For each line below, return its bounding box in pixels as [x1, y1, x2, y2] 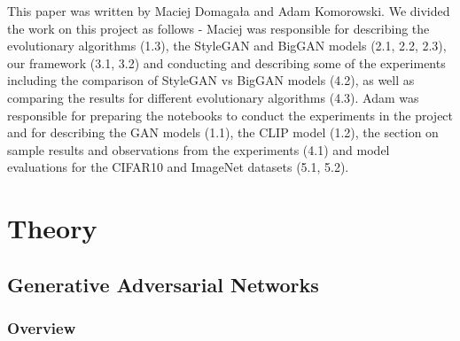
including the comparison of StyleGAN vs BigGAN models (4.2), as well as [7, 71, 415, 89]
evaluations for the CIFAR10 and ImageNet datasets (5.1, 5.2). [7, 158, 349, 176]
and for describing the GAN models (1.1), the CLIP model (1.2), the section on [7, 123, 439, 142]
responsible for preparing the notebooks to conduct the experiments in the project [7, 105, 454, 124]
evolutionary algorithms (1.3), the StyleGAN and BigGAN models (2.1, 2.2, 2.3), [7, 36, 447, 55]
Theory [7, 210, 97, 246]
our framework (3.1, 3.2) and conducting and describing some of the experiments [7, 53, 446, 72]
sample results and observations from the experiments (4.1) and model [7, 140, 390, 159]
